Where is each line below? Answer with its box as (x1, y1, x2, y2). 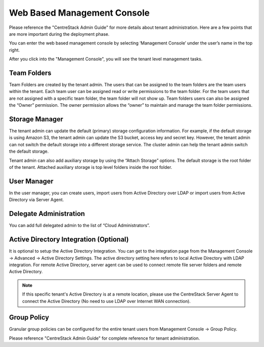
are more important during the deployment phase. (9, 31, 110, 37)
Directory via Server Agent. (9, 197, 64, 203)
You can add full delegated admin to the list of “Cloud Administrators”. (9, 223, 150, 229)
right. (9, 47, 20, 53)
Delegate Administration (9, 209, 85, 218)
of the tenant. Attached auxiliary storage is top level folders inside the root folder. (9, 164, 173, 170)
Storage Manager (9, 115, 64, 123)
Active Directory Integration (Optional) (9, 235, 129, 244)
